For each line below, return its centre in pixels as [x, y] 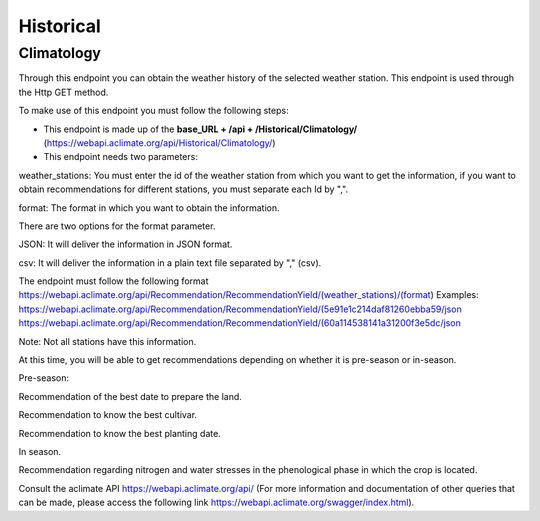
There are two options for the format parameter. [117, 226]
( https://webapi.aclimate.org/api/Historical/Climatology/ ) [159, 142]
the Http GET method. [63, 92]
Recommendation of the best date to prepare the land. [130, 396]
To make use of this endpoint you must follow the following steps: [153, 111]
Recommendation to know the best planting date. [120, 433]
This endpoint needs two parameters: [121, 157]
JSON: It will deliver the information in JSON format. [125, 244]
